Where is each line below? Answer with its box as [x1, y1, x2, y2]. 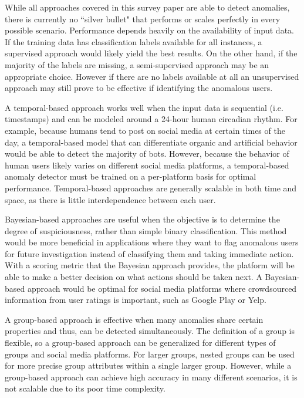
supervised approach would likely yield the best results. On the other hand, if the [5, 47, 298, 59]
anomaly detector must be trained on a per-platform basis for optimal [5, 170, 256, 183]
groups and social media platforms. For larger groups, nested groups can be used [5, 348, 295, 360]
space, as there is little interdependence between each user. [5, 193, 216, 205]
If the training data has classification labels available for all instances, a [5, 35, 262, 48]
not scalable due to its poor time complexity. [5, 382, 165, 394]
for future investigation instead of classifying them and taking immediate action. [5, 247, 294, 259]
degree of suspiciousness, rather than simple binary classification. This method [5, 224, 287, 237]
